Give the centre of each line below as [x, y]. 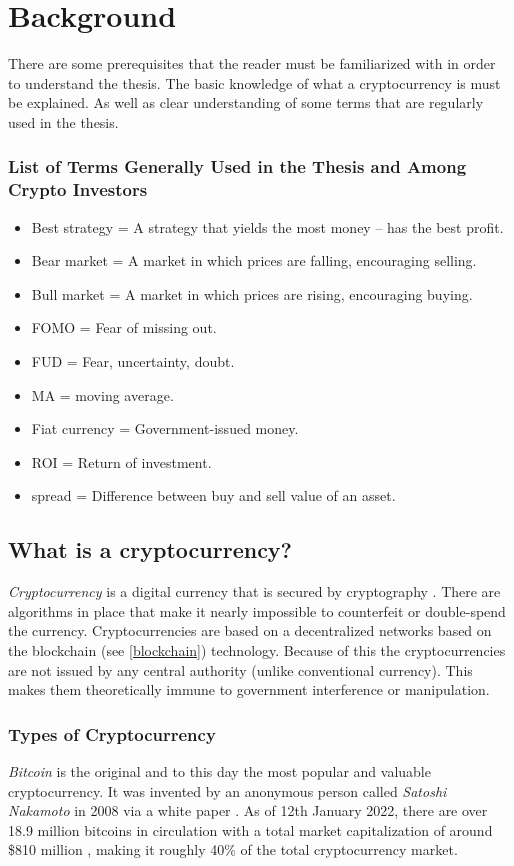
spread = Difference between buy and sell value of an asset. [213, 495]
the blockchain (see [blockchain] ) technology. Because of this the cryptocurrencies [257, 649]
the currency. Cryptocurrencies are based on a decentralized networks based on [250, 630]
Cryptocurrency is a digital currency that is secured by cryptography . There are [254, 591]
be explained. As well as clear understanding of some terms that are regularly [246, 102]
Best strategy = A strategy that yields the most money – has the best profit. [267, 226]
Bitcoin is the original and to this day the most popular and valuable [219, 770]
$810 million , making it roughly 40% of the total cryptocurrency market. [233, 849]
